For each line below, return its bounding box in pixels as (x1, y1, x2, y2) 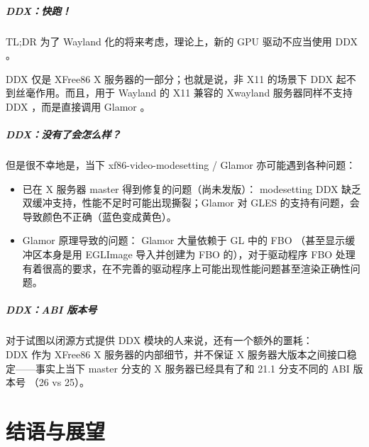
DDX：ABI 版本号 (6, 302, 97, 317)
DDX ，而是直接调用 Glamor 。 (6, 99, 150, 114)
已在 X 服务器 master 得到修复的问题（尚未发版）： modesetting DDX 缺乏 (22, 181, 362, 196)
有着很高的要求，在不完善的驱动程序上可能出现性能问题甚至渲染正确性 (22, 260, 351, 275)
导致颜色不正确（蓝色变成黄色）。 (22, 209, 177, 223)
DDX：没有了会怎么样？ (6, 127, 121, 142)
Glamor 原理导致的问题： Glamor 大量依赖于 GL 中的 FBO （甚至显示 (22, 233, 346, 248)
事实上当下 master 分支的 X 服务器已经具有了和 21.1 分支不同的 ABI (35, 360, 350, 375)
